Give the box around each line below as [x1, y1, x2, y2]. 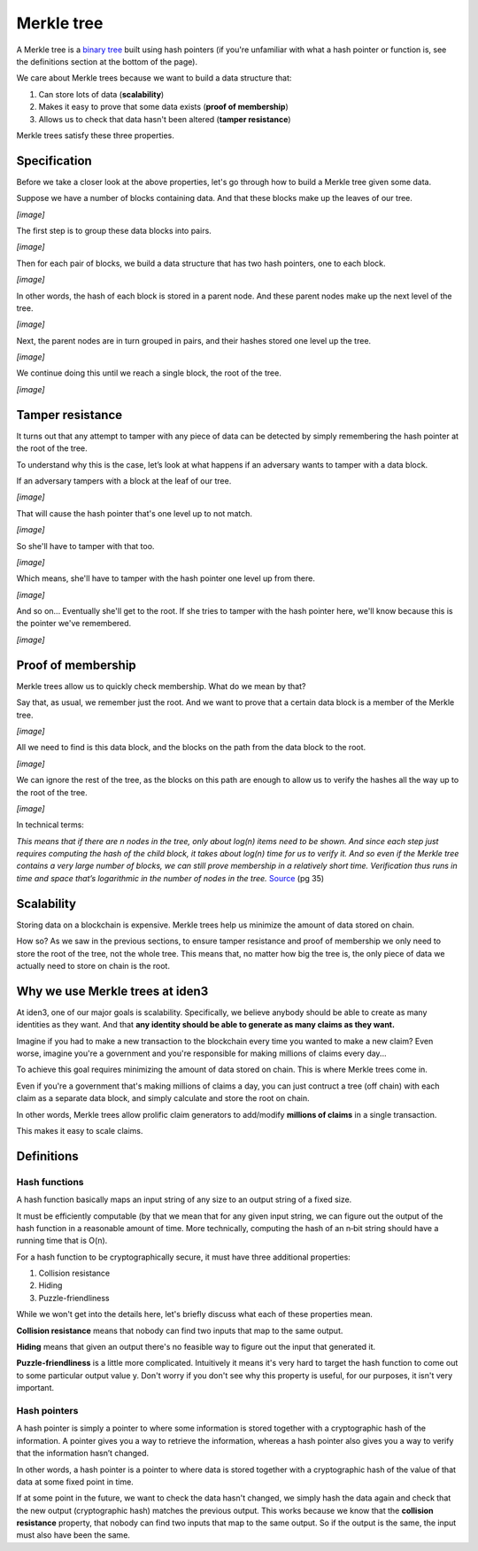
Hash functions [16, 1175, 84, 1188]
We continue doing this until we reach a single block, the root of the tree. [16, 368, 282, 378]
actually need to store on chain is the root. [16, 960, 170, 971]
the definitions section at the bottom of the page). [16, 56, 198, 66]
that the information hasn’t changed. [16, 1448, 150, 1459]
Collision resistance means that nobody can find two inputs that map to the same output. [16, 1325, 343, 1336]
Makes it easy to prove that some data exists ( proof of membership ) [38, 102, 289, 112]
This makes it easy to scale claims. [16, 1125, 143, 1136]
